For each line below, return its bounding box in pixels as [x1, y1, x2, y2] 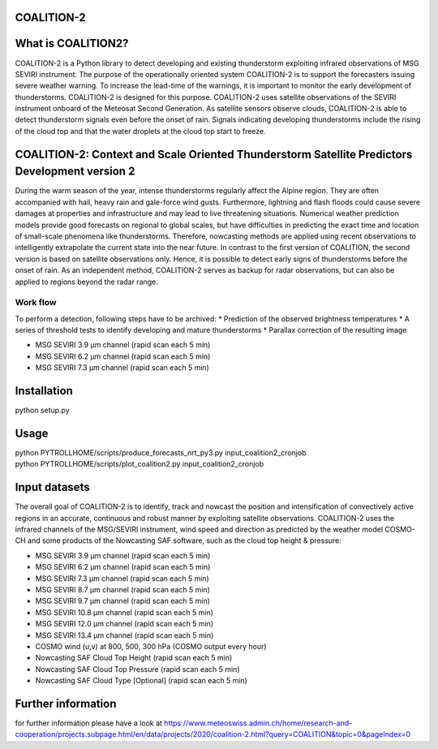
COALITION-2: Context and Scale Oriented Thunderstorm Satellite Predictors [15, 147, 413, 161]
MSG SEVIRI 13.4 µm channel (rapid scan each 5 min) [35, 630, 214, 640]
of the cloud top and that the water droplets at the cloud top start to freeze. [15, 126, 267, 136]
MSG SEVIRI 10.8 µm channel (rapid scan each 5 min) [35, 607, 214, 617]
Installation [15, 384, 73, 398]
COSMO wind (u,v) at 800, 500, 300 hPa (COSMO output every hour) [35, 642, 267, 651]
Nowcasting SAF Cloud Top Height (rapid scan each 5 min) [35, 653, 233, 663]
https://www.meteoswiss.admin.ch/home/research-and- [163, 718, 353, 728]
